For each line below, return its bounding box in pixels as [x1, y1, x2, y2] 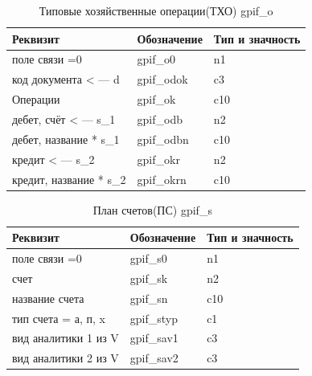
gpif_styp [129, 309, 179, 326]
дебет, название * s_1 [12, 130, 120, 147]
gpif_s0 [129, 250, 167, 267]
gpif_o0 [137, 51, 176, 67]
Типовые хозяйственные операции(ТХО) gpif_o [39, 2, 273, 18]
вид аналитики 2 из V [12, 349, 119, 366]
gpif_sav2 [129, 349, 179, 366]
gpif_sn [129, 289, 168, 306]
